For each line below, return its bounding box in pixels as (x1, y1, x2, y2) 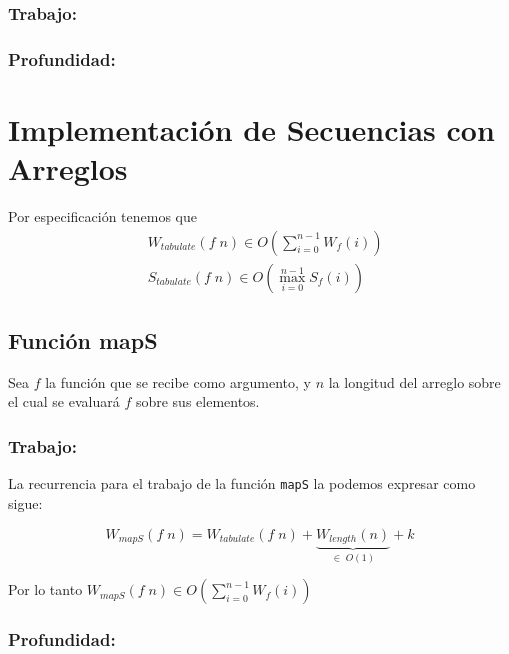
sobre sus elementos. (135, 391, 260, 412)
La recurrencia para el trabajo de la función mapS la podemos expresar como (8, 473, 476, 494)
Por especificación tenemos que (8, 206, 197, 226)
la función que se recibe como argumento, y (45, 371, 311, 392)
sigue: (8, 492, 43, 513)
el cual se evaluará (8, 391, 120, 412)
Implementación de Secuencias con (8, 108, 495, 149)
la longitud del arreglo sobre (328, 371, 501, 392)
